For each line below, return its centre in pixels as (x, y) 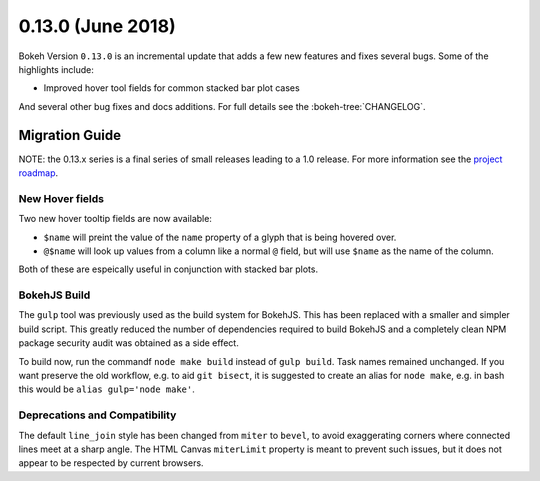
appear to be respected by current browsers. (111, 463)
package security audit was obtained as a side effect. (128, 343)
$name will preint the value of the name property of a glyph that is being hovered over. (220, 237)
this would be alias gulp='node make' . (106, 389)
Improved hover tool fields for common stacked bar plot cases (171, 88)
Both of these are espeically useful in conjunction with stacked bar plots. (168, 269)
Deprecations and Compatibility (97, 415)
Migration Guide (70, 135)
